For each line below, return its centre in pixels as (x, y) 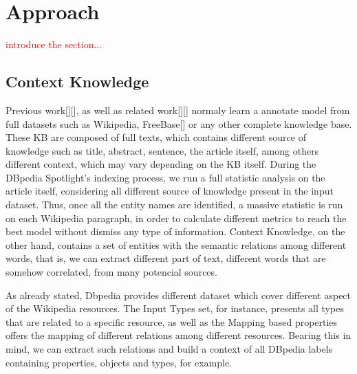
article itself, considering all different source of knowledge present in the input (170, 191)
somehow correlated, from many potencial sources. (111, 272)
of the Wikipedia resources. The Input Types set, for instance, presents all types (175, 308)
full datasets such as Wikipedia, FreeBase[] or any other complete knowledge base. (179, 123)
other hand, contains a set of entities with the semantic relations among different (176, 244)
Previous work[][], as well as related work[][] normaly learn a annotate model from (178, 110)
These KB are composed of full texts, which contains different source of (156, 137)
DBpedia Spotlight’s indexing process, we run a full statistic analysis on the (165, 177)
